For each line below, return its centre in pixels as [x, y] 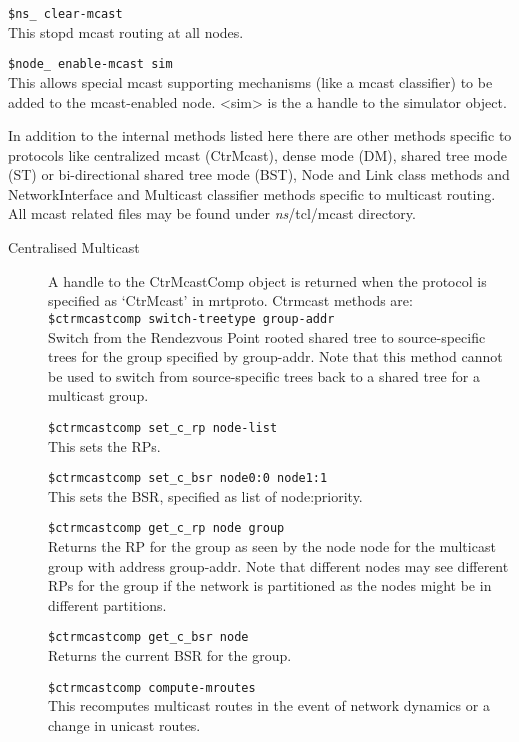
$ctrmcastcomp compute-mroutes [152, 687]
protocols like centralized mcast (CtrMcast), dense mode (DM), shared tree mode [257, 154]
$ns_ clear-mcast [65, 14]
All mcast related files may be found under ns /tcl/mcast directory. [212, 213]
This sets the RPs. [104, 445]
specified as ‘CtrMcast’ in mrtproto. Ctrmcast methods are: [230, 300]
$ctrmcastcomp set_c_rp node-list [163, 427]
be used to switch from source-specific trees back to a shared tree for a [264, 375]
